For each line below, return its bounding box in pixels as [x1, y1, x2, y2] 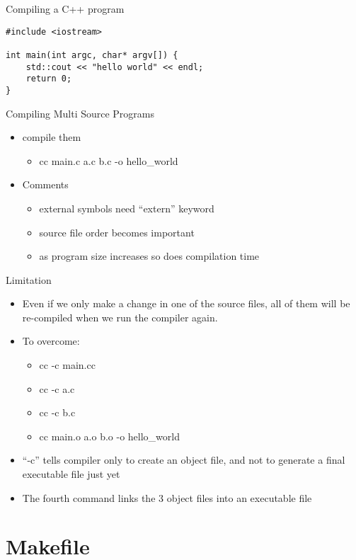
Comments [22, 177, 69, 192]
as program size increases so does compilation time [39, 248, 260, 263]
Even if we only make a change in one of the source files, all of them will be [22, 296, 350, 311]
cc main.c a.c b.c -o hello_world [39, 153, 178, 168]
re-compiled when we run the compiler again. [22, 309, 218, 324]
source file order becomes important [39, 224, 195, 239]
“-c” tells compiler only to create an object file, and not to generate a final [22, 452, 345, 467]
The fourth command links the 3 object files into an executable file [22, 490, 312, 505]
